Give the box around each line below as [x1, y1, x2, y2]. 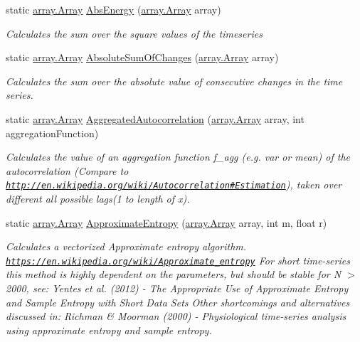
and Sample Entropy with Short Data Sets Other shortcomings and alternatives [6, 294, 350, 309]
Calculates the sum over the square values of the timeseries [6, 26, 263, 41]
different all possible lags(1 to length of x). [6, 191, 190, 205]
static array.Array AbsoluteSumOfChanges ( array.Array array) [6, 50, 279, 65]
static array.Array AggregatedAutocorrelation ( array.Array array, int [6, 111, 305, 126]
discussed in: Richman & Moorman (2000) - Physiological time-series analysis [6, 309, 346, 324]
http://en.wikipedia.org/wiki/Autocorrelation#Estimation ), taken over [6, 177, 342, 192]
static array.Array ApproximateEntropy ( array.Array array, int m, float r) [6, 215, 327, 230]
